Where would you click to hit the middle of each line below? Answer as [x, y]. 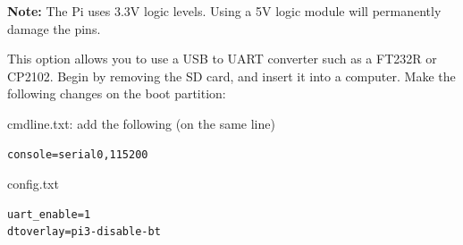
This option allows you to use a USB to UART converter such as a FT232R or [222, 59]
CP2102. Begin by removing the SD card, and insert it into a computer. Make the [231, 76]
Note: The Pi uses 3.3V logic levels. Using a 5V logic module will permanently [224, 11]
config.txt [33, 184]
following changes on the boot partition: [117, 93]
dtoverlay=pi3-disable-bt [84, 232]
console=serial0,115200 [78, 154]
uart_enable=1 [49, 214]
